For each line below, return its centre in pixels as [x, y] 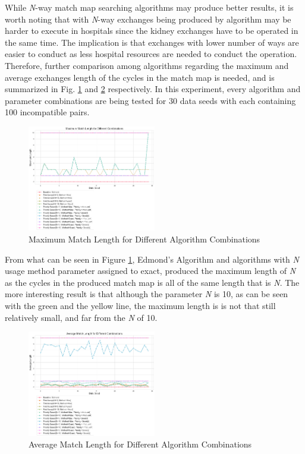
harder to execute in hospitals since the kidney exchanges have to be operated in [152, 31]
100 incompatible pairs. [47, 112]
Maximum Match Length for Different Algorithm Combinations [144, 239]
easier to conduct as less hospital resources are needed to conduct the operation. [151, 54]
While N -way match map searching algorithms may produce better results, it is [149, 7]
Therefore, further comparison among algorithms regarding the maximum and [147, 65]
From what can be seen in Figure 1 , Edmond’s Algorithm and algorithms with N [152, 259]
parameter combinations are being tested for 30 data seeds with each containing [150, 100]
